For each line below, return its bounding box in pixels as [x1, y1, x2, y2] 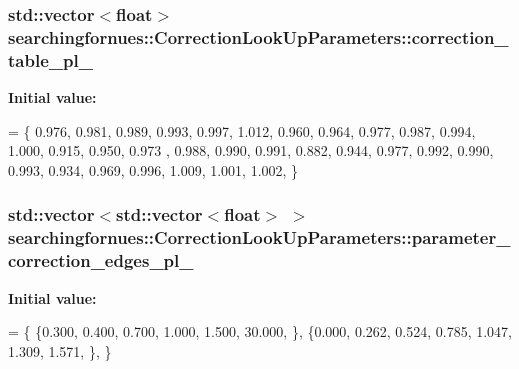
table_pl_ [8, 47, 93, 72]
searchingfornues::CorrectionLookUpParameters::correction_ [8, 24, 509, 49]
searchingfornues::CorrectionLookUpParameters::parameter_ [8, 225, 511, 250]
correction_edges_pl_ [8, 248, 194, 273]
